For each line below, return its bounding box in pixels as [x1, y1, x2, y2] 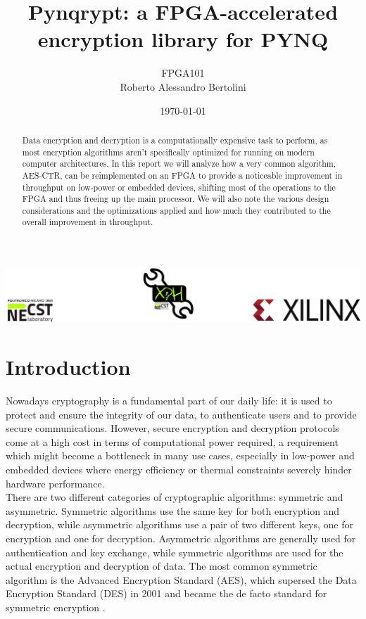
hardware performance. [6, 476, 105, 490]
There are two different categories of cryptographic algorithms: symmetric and [6, 490, 343, 504]
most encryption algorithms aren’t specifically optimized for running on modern [22, 146, 315, 158]
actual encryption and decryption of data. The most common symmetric [6, 559, 317, 573]
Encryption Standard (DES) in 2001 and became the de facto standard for [6, 586, 327, 601]
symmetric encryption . [6, 600, 106, 615]
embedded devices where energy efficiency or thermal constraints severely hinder [6, 462, 352, 477]
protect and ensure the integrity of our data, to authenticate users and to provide [6, 407, 357, 421]
